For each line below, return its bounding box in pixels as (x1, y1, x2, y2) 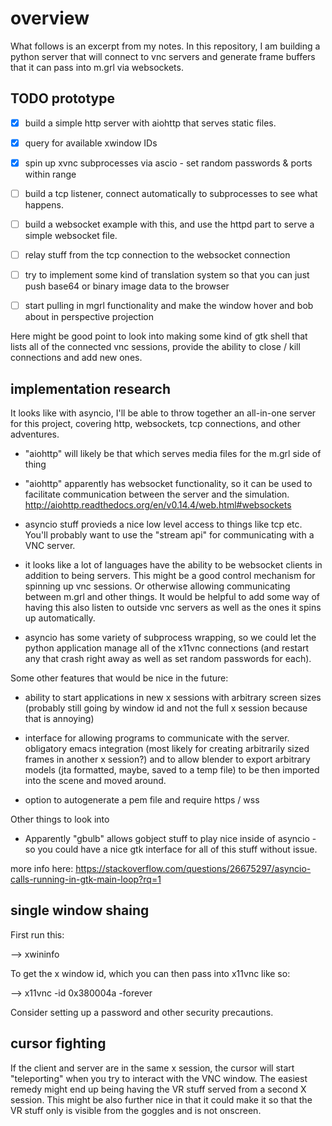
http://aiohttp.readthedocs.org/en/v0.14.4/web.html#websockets (24, 499, 292, 511)
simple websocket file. (24, 230, 118, 242)
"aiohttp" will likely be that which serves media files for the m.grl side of (24, 448, 322, 460)
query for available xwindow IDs (24, 137, 158, 149)
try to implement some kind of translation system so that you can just (24, 269, 310, 281)
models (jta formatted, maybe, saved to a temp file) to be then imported (24, 764, 320, 776)
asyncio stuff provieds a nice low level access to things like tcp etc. (24, 518, 303, 531)
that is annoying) (24, 713, 95, 725)
